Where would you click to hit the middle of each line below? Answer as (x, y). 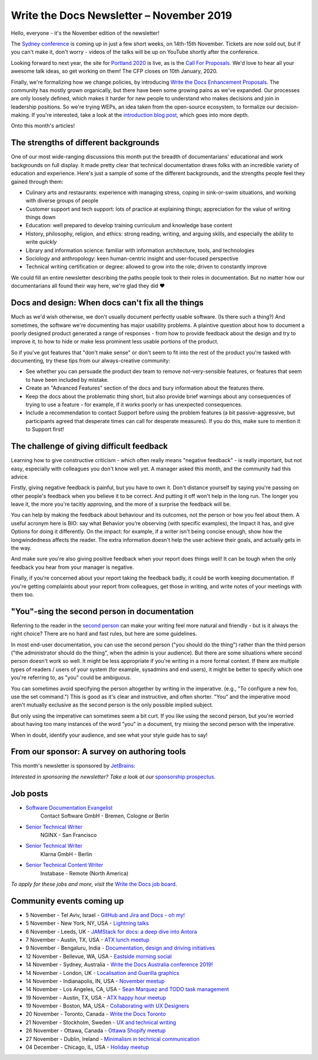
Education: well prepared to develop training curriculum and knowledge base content (129, 225)
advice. (20, 477)
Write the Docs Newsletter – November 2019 (122, 15)
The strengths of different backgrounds (85, 143)
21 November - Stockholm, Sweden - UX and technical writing (101, 1022)
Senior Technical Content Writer (64, 865)
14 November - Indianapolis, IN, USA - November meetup (95, 981)
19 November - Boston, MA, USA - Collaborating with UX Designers (107, 1006)
